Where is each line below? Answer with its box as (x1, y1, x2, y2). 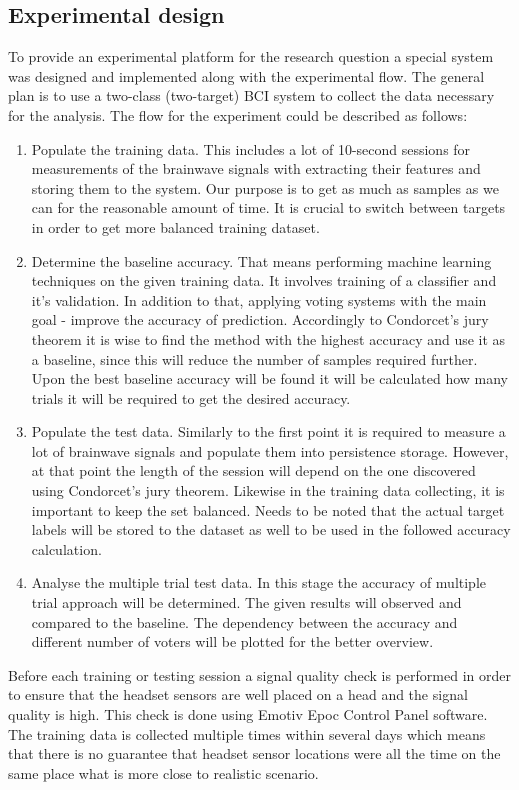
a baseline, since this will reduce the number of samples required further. (31, 348, 478, 369)
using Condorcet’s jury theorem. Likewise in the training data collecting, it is (31, 480, 505, 501)
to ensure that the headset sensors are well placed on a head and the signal (8, 684, 468, 705)
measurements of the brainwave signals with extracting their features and (31, 158, 481, 179)
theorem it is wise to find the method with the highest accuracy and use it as (31, 328, 506, 349)
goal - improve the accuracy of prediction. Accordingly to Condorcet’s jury (31, 309, 489, 330)
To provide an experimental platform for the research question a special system (8, 46, 494, 67)
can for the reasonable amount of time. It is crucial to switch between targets (31, 197, 506, 218)
